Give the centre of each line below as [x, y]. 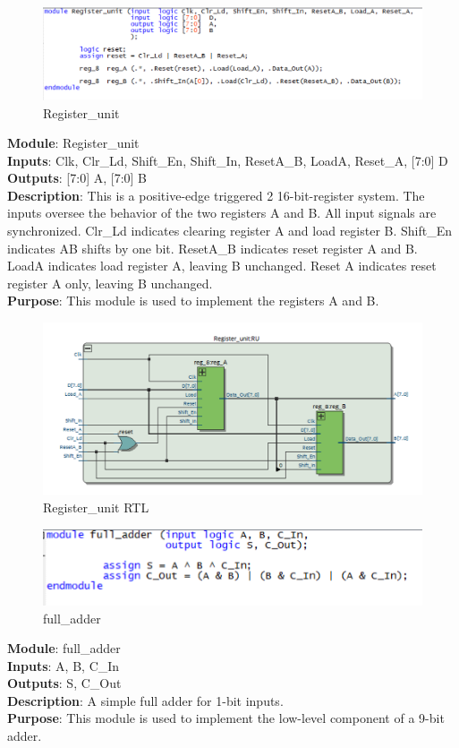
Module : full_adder [64, 648]
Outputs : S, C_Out [64, 683]
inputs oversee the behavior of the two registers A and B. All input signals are [222, 213]
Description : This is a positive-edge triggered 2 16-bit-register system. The [216, 195]
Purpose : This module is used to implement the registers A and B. [193, 301]
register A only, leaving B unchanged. [110, 283]
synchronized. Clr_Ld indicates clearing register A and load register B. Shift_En [230, 231]
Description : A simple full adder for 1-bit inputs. [145, 700]
